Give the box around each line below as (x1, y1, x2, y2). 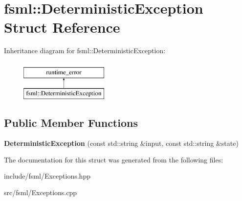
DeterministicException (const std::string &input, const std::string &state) (4, 138, 239, 148)
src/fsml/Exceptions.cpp (4, 187, 77, 198)
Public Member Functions (4, 115, 138, 130)
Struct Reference (4, 17, 120, 37)
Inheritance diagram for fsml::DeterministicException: (4, 45, 166, 56)
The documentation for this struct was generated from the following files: (4, 154, 223, 164)
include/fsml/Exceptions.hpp (4, 171, 90, 181)
